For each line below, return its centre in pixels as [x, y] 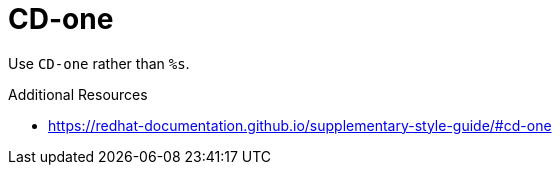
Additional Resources [78, 94]
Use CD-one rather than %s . [99, 63]
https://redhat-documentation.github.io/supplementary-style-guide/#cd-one [300, 125]
